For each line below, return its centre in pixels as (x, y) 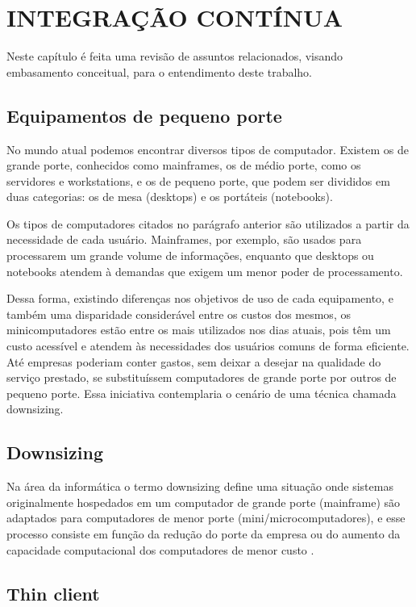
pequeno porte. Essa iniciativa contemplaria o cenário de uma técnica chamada (202, 393)
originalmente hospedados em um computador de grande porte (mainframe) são (204, 502)
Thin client (53, 593)
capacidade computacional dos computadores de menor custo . (160, 549)
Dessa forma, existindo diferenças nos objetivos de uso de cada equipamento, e (200, 298)
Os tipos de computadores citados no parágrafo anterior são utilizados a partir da (208, 223)
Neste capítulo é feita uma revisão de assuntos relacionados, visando (175, 56)
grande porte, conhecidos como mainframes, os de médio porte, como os (184, 165)
